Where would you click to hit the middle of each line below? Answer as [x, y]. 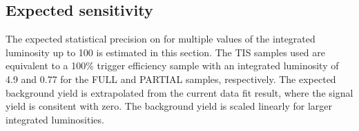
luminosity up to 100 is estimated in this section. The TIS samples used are [165, 52]
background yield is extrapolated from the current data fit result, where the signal [179, 92]
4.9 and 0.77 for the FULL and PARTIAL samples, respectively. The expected [171, 79]
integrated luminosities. [55, 119]
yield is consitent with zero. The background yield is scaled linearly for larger [169, 106]
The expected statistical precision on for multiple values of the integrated [161, 39]
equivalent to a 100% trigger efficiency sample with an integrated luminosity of [172, 65]
